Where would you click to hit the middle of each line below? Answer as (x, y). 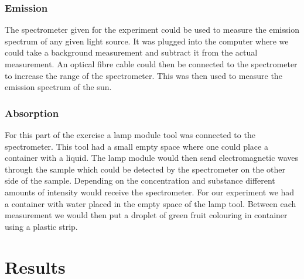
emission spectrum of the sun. (58, 87)
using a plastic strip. (41, 226)
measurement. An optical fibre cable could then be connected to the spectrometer (151, 64)
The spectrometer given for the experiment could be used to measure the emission (152, 30)
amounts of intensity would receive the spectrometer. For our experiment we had (150, 192)
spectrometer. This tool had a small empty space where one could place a (136, 146)
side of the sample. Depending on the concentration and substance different (140, 180)
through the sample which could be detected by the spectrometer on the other (145, 169)
